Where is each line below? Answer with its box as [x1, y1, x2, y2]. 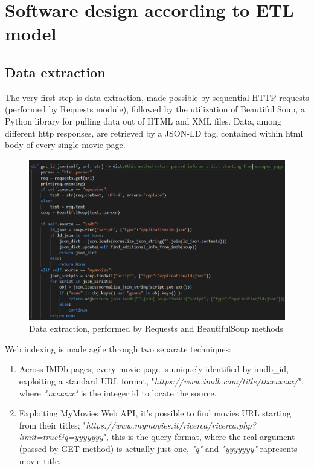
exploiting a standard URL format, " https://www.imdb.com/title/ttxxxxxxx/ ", [19, 374, 304, 387]
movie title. [19, 454, 62, 467]
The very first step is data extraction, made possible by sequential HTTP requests [5, 91, 309, 103]
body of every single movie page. [5, 138, 126, 151]
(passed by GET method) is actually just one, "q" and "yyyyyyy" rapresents [19, 442, 298, 454]
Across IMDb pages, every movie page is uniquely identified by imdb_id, [19, 363, 289, 375]
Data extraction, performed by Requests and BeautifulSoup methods [29, 322, 283, 335]
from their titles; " [19, 418, 86, 431]
